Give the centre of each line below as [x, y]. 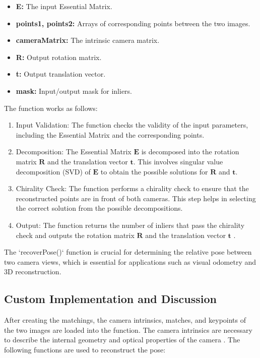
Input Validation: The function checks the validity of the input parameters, [132, 125]
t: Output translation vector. [61, 74]
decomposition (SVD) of [53, 171]
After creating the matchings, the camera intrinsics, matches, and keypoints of [125, 320]
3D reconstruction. [33, 272]
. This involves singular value [178, 161]
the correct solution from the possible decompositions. [99, 208]
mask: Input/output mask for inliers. [74, 91]
